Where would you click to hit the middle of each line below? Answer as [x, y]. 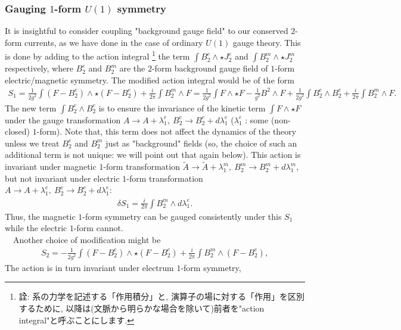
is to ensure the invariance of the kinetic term [182, 108]
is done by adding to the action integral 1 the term [97, 55]
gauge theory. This [267, 42]
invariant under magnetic [51, 166]
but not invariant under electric [62, 178]
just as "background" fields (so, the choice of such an [201, 143]
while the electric [36, 228]
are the [132, 68]
